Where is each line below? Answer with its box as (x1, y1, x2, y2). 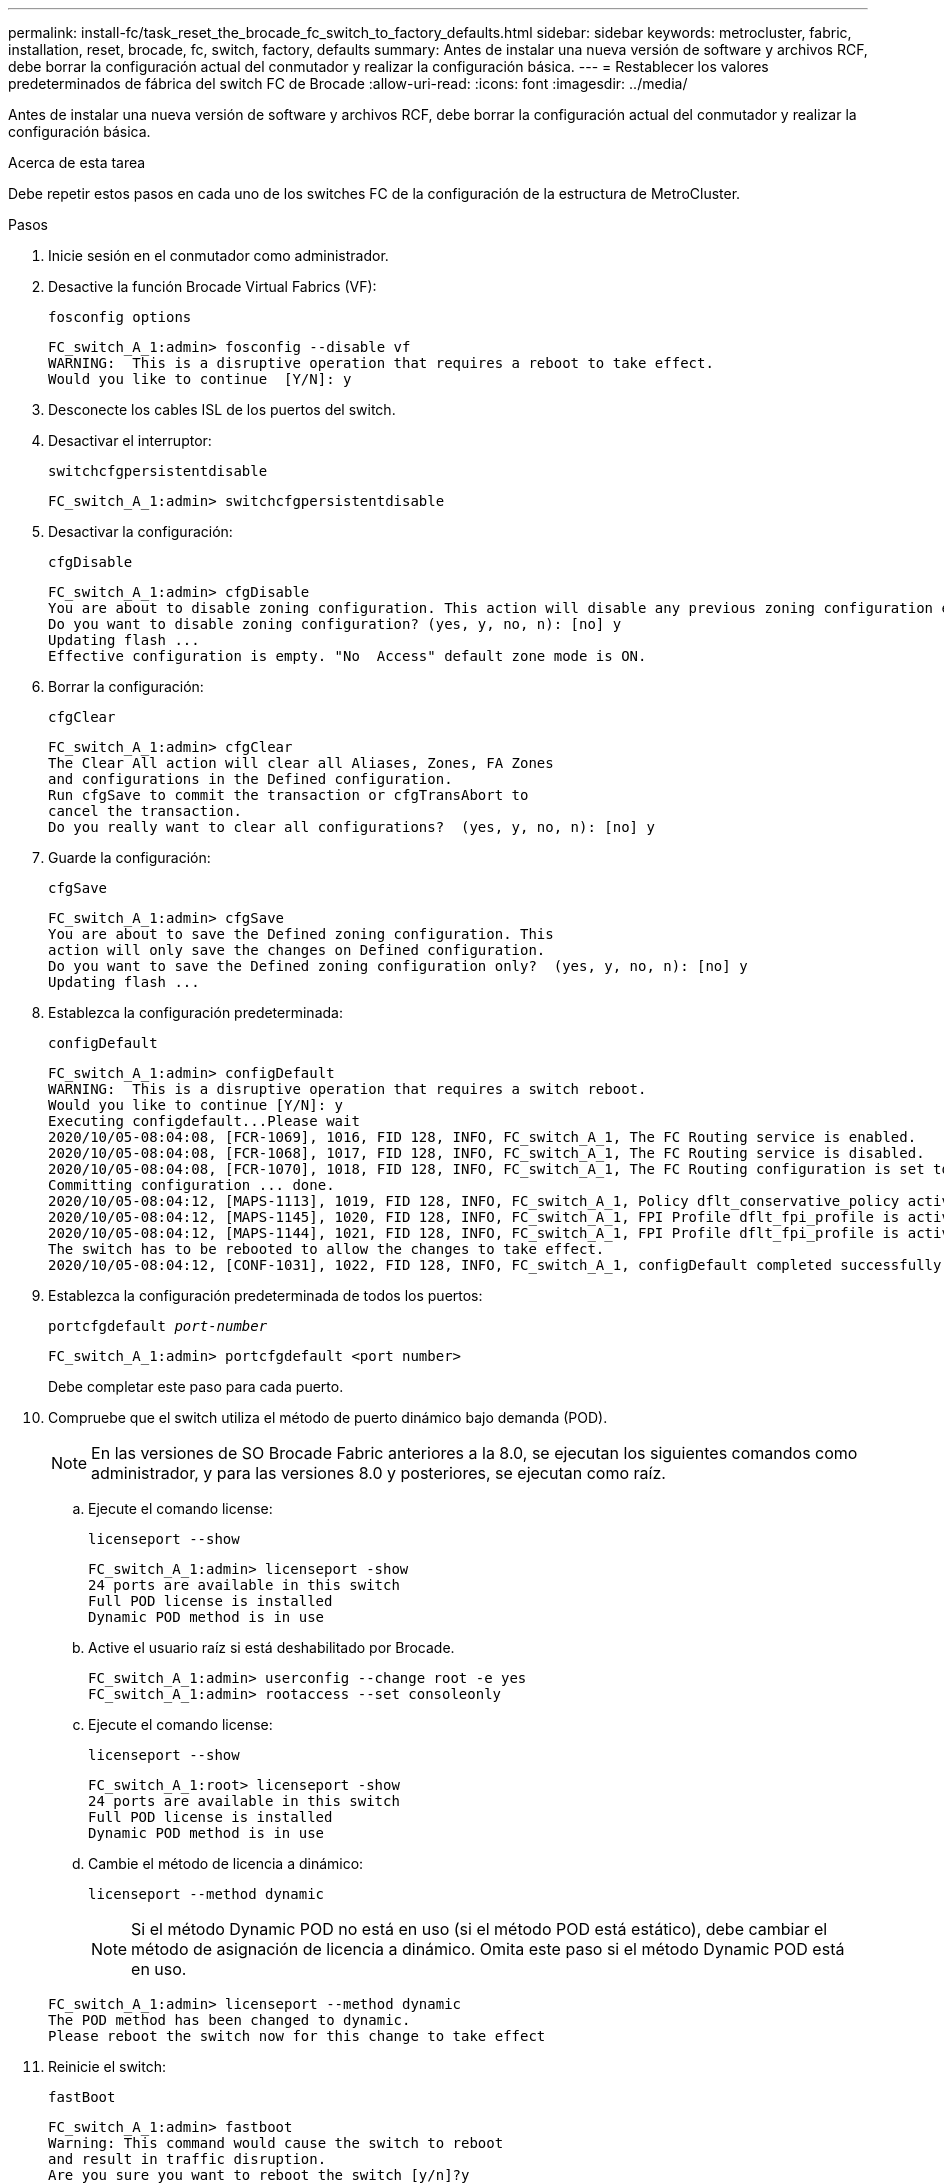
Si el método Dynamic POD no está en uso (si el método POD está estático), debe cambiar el (131, 1919, 828, 1939)
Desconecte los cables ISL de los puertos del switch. (48, 401, 396, 418)
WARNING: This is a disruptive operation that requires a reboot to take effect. (48, 355, 714, 371)
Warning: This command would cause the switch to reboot (48, 2135, 504, 2151)
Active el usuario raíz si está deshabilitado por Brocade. (88, 1639, 455, 1656)
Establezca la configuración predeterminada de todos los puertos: (48, 1287, 483, 1304)
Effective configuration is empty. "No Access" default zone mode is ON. (48, 648, 647, 664)
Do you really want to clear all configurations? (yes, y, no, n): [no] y (48, 819, 655, 835)
